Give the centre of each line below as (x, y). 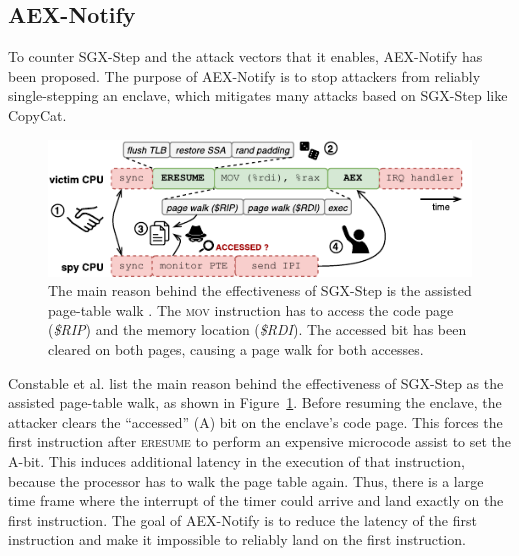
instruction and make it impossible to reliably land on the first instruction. (237, 539)
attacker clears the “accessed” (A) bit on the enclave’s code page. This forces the (255, 421)
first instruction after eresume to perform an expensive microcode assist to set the (260, 441)
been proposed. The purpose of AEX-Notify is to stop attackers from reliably (244, 75)
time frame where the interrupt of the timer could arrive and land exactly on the (256, 500)
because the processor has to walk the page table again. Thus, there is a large (246, 480)
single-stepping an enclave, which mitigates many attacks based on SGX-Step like (258, 95)
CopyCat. (37, 114)
